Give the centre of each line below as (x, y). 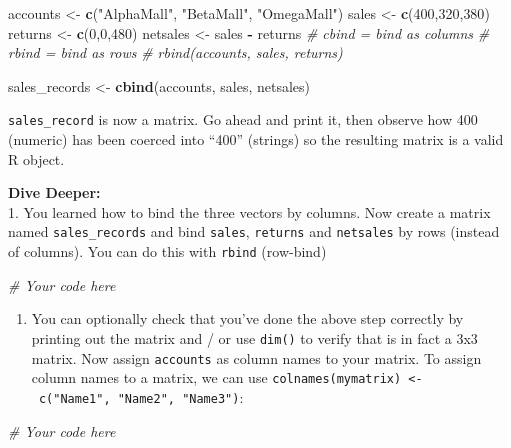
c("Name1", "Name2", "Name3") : (141, 396)
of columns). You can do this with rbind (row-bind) (167, 251)
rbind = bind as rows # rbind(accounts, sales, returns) (175, 52)
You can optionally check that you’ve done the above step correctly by (247, 318)
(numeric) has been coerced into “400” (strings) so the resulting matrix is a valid (256, 139)
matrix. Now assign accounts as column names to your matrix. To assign (256, 357)
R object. (36, 158)
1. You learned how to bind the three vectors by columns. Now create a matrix (249, 211)
